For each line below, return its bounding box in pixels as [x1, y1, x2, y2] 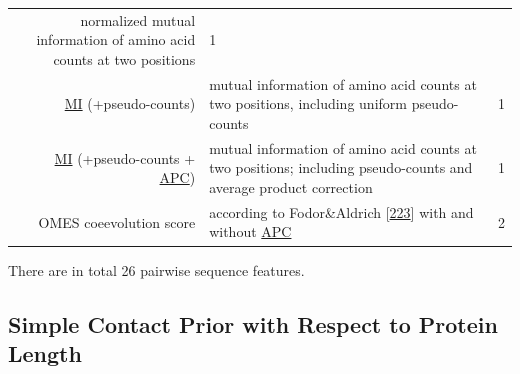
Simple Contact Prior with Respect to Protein [8, 308, 498, 339]
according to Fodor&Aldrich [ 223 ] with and [209, 201, 474, 222]
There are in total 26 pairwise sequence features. [8, 259, 305, 280]
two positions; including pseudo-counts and [209, 157, 473, 178]
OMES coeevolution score [38, 211, 196, 232]
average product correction [209, 177, 373, 197]
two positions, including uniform [209, 93, 407, 114]
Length [8, 337, 82, 368]
